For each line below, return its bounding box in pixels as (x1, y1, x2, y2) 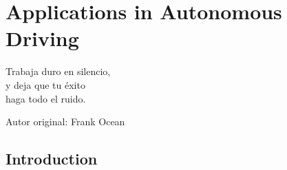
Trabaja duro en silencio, (6, 64, 111, 78)
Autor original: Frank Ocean (6, 114, 125, 129)
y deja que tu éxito (6, 77, 85, 92)
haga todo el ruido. (6, 91, 86, 105)
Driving (6, 24, 79, 52)
